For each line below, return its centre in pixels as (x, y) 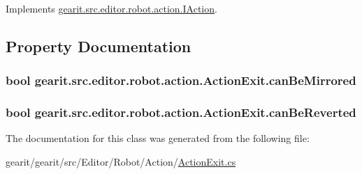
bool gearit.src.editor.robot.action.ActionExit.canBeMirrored (181, 80)
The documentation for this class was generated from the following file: (158, 138)
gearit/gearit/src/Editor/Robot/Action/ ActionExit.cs (121, 162)
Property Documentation (99, 46)
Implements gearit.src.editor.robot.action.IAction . (111, 8)
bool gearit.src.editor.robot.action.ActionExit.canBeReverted (181, 112)
